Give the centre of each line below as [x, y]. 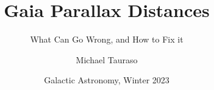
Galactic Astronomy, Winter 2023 [107, 80]
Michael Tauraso [107, 59]
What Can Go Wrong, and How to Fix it [107, 39]
